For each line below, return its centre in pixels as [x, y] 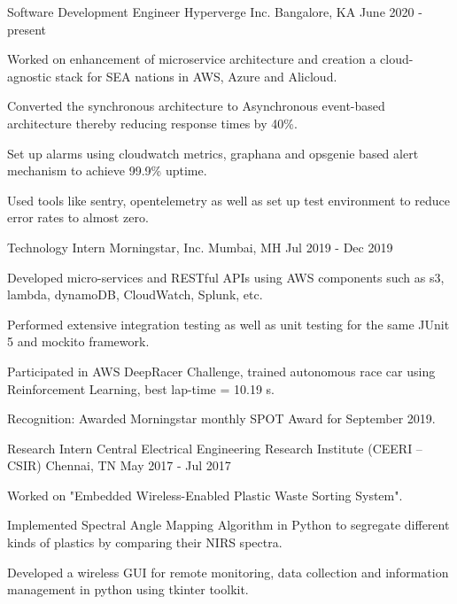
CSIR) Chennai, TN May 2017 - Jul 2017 [119, 465]
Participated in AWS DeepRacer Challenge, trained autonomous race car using [221, 371]
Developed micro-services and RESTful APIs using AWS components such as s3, [226, 277]
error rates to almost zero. [78, 217]
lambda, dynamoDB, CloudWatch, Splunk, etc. [135, 294]
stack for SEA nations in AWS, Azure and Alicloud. [196, 76]
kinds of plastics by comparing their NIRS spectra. [145, 542]
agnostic [29, 76]
